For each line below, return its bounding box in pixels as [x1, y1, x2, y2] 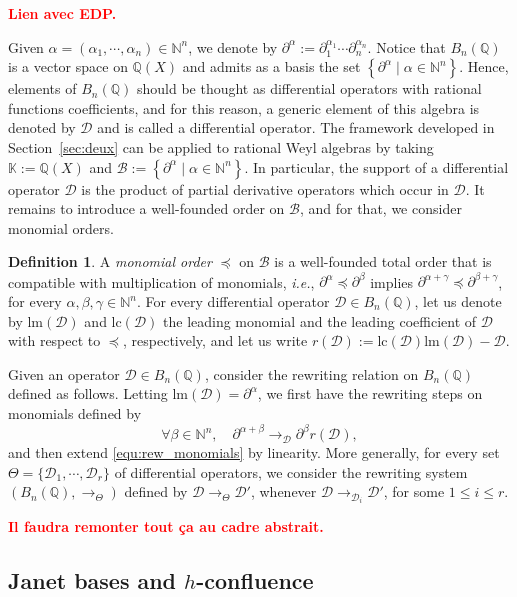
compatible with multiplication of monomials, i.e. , [8, 271, 315, 292]
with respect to [8, 330, 101, 351]
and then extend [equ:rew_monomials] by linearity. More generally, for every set [8, 442, 500, 463]
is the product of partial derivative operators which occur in [81, 178, 449, 199]
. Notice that [367, 36, 446, 57]
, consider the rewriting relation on [204, 363, 419, 384]
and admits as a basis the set [182, 56, 361, 77]
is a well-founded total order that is [274, 251, 492, 272]
